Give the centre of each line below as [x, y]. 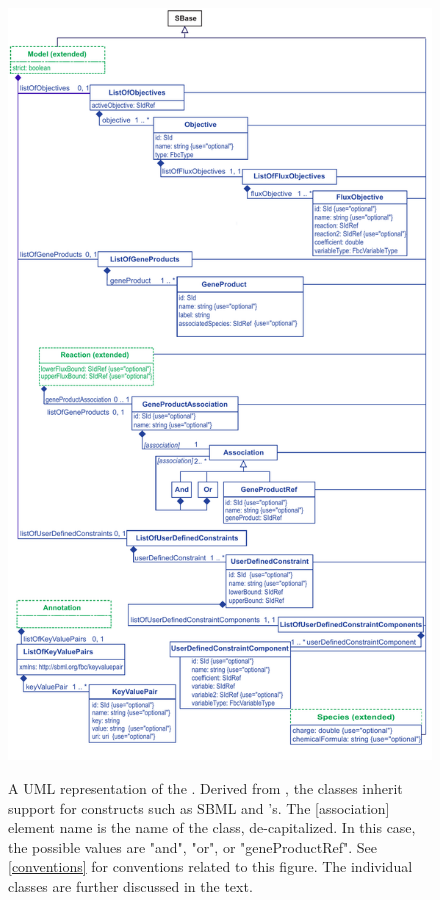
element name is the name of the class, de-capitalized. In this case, [212, 827]
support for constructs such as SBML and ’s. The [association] [199, 807]
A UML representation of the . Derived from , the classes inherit [205, 788]
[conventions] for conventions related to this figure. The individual [210, 866]
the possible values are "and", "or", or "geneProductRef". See [192, 846]
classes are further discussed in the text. [130, 886]
